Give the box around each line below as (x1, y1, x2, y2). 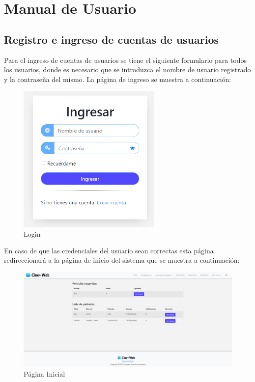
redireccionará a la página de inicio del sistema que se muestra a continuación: (4, 255, 240, 265)
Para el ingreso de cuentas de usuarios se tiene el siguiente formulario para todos (4, 55, 247, 65)
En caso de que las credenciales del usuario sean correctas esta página (4, 245, 214, 255)
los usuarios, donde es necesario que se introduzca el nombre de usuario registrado (4, 64, 251, 75)
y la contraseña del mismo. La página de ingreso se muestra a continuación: (4, 74, 231, 84)
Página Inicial (24, 369, 65, 379)
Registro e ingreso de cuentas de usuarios (4, 31, 219, 47)
